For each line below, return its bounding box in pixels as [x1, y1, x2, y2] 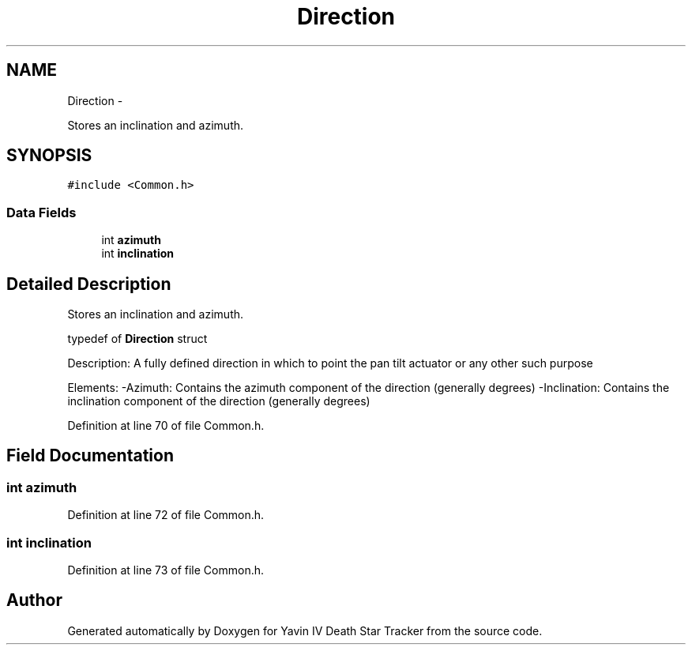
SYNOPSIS [6, 145, 92, 166]
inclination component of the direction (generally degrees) [67, 394, 370, 408]
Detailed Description [6, 273, 171, 294]
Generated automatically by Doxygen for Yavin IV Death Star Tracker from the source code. [67, 623, 543, 638]
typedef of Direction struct [67, 332, 208, 346]
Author [6, 590, 62, 611]
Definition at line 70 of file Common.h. [67, 419, 265, 433]
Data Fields [6, 204, 77, 220]
